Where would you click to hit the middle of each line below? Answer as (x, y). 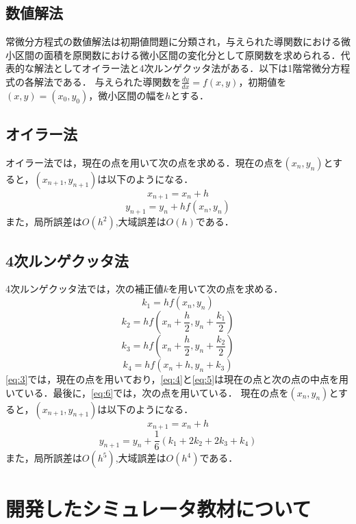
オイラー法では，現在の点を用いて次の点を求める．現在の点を (144, 163)
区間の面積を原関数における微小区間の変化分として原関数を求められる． (178, 54)
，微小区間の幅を (127, 95)
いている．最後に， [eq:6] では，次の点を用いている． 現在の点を (147, 392)
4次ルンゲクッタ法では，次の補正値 (85, 289)
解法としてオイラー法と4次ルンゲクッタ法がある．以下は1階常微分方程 (192, 68)
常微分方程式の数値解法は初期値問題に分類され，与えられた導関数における (173, 41)
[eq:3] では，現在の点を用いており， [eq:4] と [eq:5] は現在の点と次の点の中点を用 (177, 379)
